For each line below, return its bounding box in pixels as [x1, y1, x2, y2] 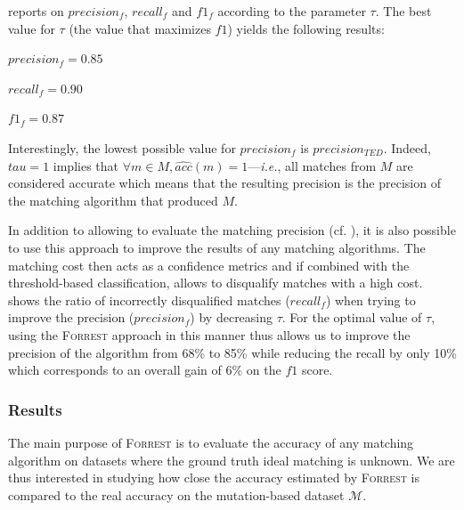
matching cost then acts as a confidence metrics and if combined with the [8, 255, 410, 274]
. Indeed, [383, 138, 431, 157]
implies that [53, 156, 118, 174]
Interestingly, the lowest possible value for [8, 138, 236, 157]
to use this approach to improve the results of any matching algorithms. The [8, 238, 426, 256]
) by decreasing [190, 308, 273, 327]
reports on [8, 2, 64, 20]
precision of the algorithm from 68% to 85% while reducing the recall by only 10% [8, 343, 457, 361]
